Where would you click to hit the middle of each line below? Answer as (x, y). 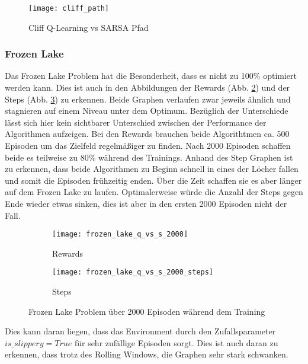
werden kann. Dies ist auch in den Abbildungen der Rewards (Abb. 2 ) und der (147, 87)
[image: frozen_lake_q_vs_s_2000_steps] (133, 272)
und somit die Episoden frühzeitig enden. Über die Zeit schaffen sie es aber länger (153, 180)
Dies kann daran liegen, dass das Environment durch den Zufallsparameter (140, 331)
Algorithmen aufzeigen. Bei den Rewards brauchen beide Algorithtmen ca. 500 (147, 134)
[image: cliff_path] (69, 8)
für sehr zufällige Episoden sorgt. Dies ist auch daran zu (176, 342)
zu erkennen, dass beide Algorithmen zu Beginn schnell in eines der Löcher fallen (152, 169)
